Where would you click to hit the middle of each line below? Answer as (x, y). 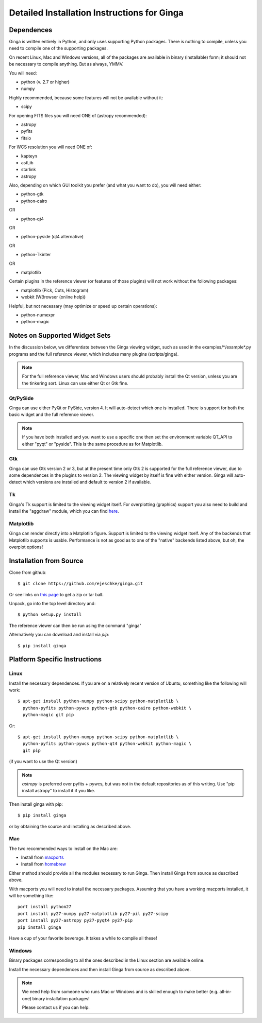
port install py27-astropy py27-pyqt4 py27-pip (75, 920)
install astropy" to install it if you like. (59, 791)
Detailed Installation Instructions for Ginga (96, 13)
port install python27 (45, 907)
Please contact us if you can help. (56, 1007)
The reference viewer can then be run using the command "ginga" (75, 625)
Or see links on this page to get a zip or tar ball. (56, 594)
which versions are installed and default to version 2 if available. (87, 482)
